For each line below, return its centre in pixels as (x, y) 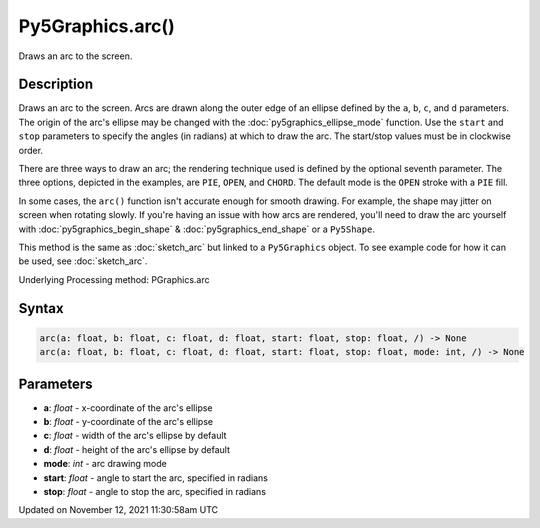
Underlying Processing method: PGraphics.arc (114, 279)
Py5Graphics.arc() (96, 26)
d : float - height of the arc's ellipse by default (136, 449)
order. (31, 150)
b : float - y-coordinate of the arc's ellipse (128, 422)
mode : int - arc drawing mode (105, 464)
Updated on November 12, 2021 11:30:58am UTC (118, 510)
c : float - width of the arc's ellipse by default (135, 436)
